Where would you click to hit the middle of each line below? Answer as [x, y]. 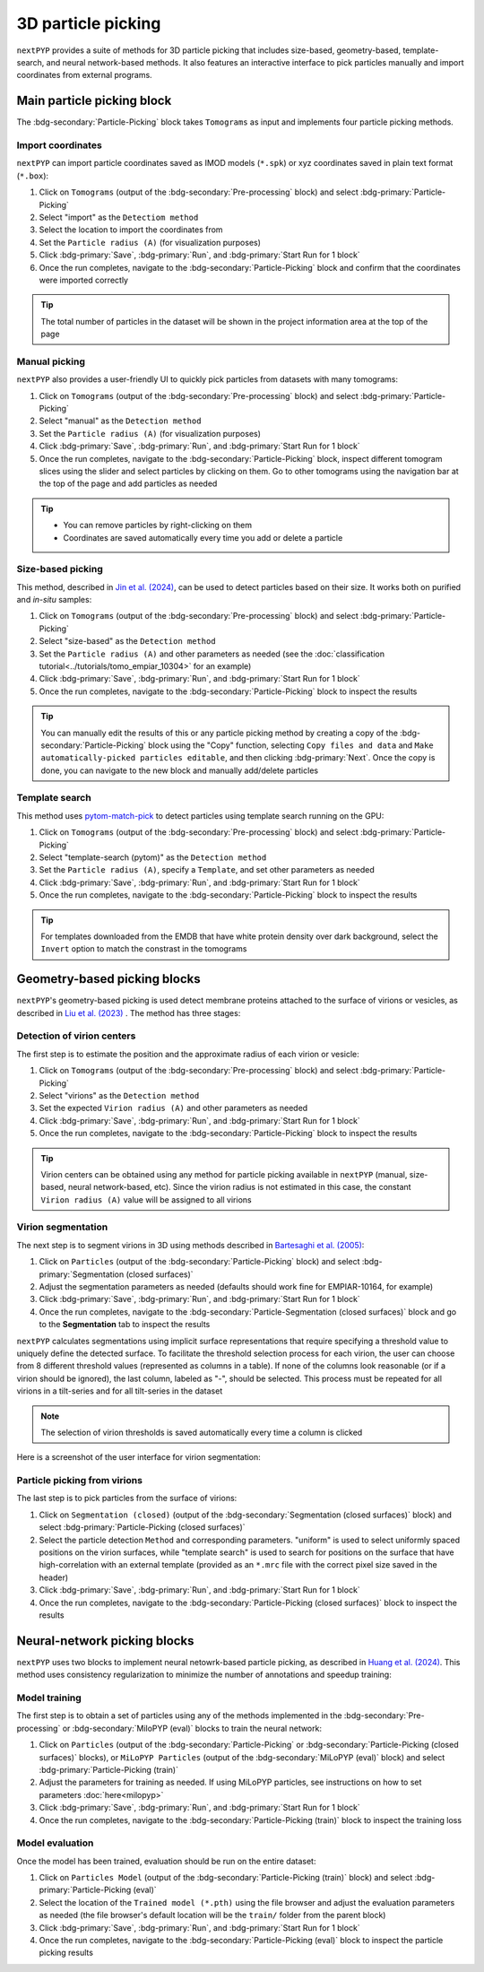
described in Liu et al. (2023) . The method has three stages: [129, 1012]
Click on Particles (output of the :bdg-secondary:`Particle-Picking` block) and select [199, 1262]
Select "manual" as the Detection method [120, 421]
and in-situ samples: [54, 600]
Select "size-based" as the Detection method [127, 641]
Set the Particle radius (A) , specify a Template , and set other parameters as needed [207, 870]
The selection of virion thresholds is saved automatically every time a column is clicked [202, 1432]
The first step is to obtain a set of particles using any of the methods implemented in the [179, 1716]
